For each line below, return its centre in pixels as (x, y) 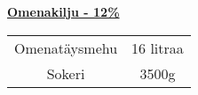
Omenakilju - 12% (63, 11)
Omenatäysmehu (66, 47)
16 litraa (158, 47)
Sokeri (66, 73)
